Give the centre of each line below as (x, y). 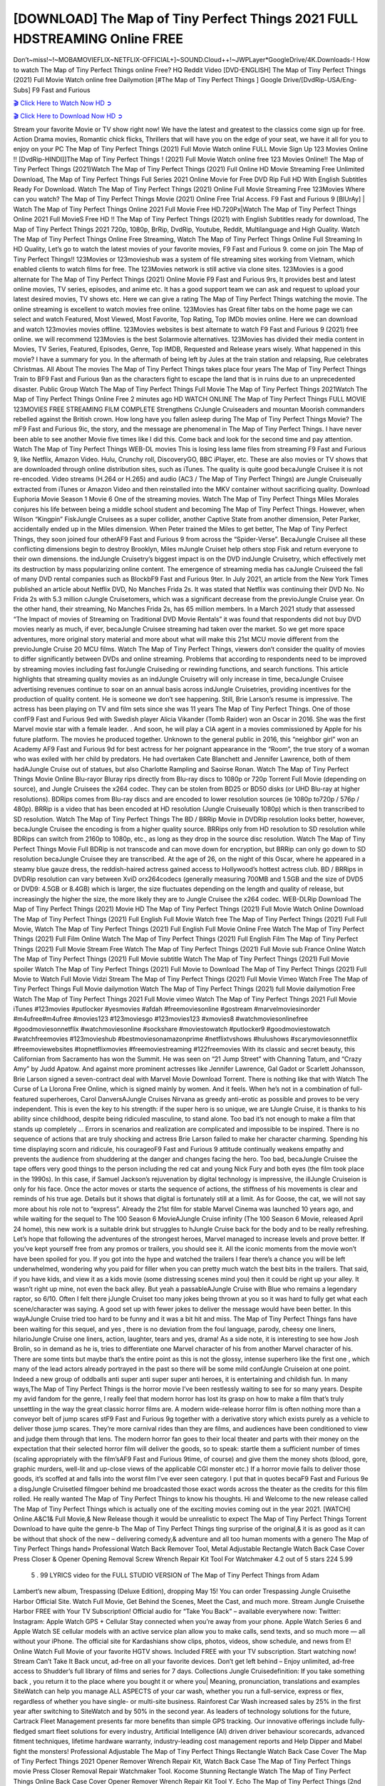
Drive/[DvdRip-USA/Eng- (320, 80)
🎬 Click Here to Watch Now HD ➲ (62, 103)
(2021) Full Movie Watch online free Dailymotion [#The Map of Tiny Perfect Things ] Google (147, 80)
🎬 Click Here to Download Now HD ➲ (68, 116)
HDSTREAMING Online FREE (98, 39)
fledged (25, 1731)
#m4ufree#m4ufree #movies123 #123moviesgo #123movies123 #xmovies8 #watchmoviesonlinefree (161, 1019)
